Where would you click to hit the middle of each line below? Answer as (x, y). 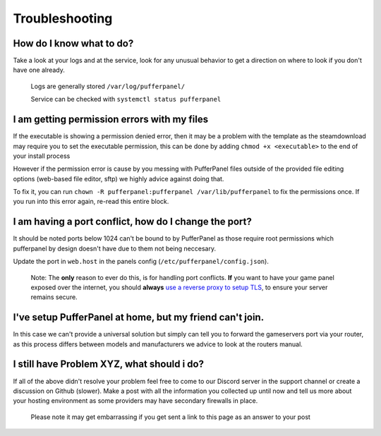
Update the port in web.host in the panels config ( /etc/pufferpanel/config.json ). (141, 262)
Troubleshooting (63, 18)
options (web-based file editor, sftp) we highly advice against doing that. (119, 178)
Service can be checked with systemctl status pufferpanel (126, 99)
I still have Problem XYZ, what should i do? (109, 364)
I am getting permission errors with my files (110, 120)
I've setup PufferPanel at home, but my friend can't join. (139, 317)
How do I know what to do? (73, 43)
